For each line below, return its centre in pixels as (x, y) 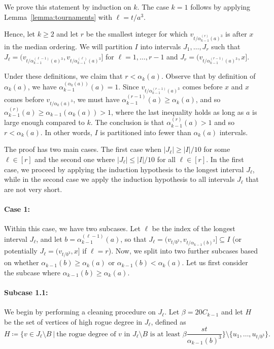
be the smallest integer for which (137, 34)
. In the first (225, 159)
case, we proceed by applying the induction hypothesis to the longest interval (124, 169)
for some (217, 149)
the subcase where (32, 272)
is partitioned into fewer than (146, 132)
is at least (165, 334)
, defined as (168, 321)
